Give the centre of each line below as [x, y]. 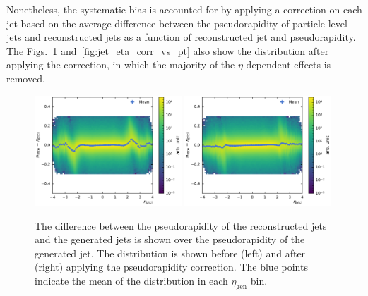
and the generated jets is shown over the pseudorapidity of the [170, 239]
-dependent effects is [287, 64]
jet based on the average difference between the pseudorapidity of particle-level [177, 23]
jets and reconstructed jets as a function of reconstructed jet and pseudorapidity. [181, 37]
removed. [26, 78]
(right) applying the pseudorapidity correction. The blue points [171, 267]
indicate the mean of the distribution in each [131, 280]
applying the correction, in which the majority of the [121, 64]
